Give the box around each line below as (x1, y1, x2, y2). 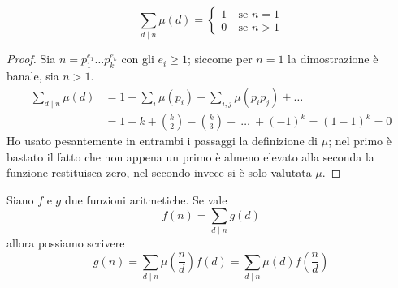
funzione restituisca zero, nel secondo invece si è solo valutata (6, 164, 312, 181)
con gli (121, 50, 154, 67)
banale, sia (6, 67, 59, 84)
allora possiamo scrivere (6, 234, 125, 251)
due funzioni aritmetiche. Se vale (64, 191, 227, 208)
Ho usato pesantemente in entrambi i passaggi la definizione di (6, 132, 318, 149)
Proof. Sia (6, 50, 56, 67)
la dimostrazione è (288, 50, 379, 67)
